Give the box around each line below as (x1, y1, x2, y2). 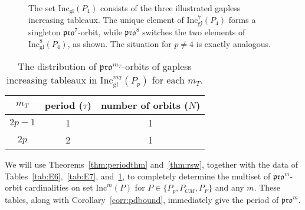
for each (152, 72, 185, 86)
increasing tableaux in (6, 72, 97, 86)
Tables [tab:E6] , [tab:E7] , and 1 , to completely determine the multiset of (5, 169, 271, 182)
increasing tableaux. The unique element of (28, 14, 184, 26)
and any (215, 181, 244, 194)
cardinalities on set (25, 181, 93, 194)
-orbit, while (78, 25, 122, 38)
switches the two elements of (142, 25, 245, 38)
